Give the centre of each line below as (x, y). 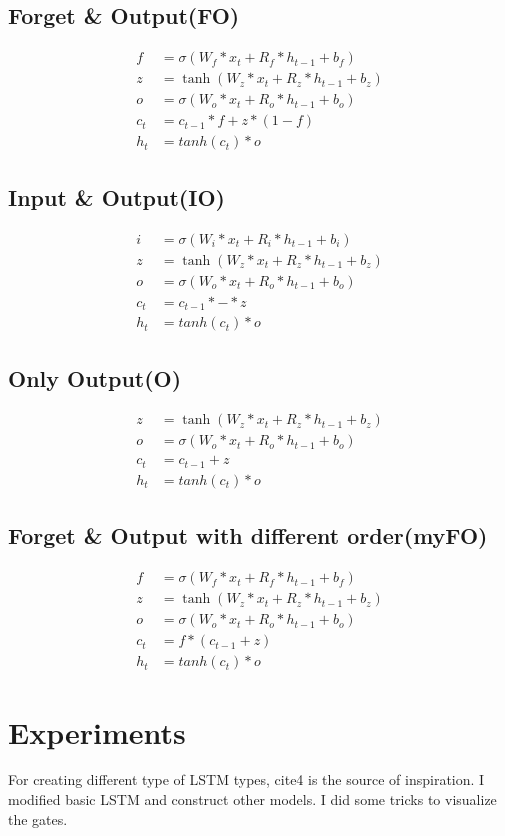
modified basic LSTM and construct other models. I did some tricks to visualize (252, 799)
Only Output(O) (95, 377)
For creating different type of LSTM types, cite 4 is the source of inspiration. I (246, 779)
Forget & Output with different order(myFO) (248, 535)
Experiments (97, 731)
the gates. (38, 818)
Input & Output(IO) (116, 196)
